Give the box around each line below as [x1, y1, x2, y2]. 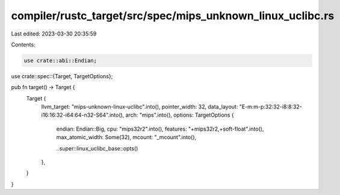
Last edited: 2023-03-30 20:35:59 [11, 30, 97, 37]
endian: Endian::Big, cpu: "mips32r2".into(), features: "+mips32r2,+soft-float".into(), [56, 125, 264, 132]
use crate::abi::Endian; [23, 57, 97, 64]
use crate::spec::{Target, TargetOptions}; [11, 72, 113, 79]
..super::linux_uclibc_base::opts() [56, 144, 138, 152]
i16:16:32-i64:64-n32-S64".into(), [41, 111, 125, 119]
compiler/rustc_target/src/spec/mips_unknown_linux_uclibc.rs [11, 9, 335, 22]
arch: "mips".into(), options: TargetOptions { [125, 111, 234, 119]
